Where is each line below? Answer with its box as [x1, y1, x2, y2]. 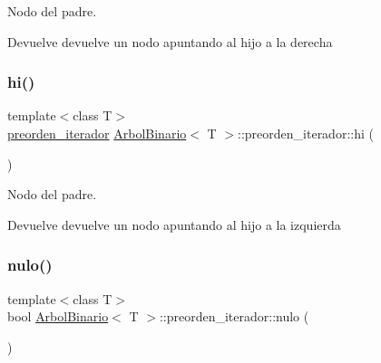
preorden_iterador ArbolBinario [7, 124, 187, 142]
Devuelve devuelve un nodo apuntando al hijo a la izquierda [7, 215, 341, 234]
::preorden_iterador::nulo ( [159, 307, 309, 326]
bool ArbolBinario [7, 307, 109, 326]
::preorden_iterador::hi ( [238, 124, 374, 142]
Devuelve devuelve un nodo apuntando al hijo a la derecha [7, 32, 333, 51]
